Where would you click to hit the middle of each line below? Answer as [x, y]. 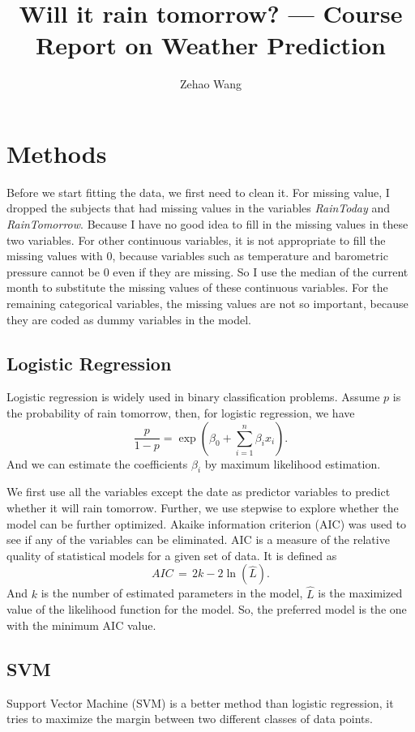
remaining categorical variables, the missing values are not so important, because [207, 303]
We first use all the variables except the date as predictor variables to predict [199, 492]
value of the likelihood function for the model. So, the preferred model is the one [207, 609]
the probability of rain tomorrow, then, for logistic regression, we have [181, 412]
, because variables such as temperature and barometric [250, 256]
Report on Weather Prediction [211, 45]
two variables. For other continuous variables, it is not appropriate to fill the [196, 240]
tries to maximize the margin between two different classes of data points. [190, 719]
